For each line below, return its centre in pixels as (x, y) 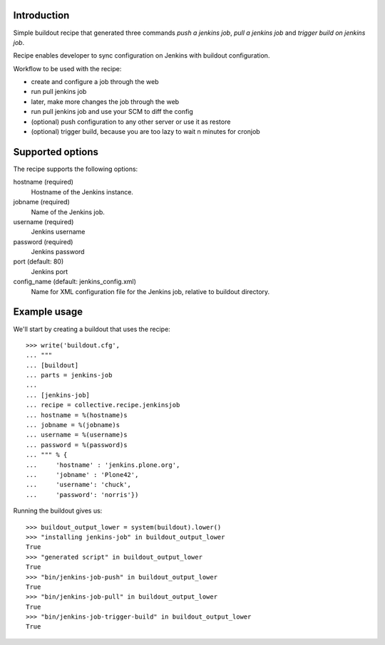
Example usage (48, 312)
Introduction (41, 15)
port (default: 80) (38, 262)
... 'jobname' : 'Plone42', (82, 474)
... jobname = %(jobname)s (73, 425)
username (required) (43, 221)
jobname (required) (42, 202)
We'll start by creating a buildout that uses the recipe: (92, 329)
